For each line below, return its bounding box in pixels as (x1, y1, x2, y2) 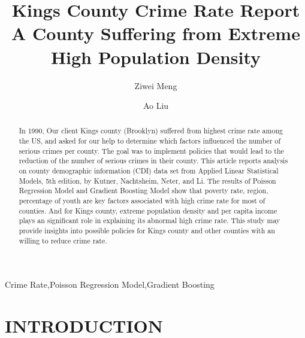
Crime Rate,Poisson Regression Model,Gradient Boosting (5, 278, 215, 291)
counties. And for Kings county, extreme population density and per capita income (19, 205, 277, 215)
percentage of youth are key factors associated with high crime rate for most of (19, 196, 265, 206)
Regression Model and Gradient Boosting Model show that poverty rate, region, (19, 185, 268, 196)
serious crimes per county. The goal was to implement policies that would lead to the (19, 145, 284, 156)
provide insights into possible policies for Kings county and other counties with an (19, 226, 275, 236)
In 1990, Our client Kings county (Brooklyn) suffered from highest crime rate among (19, 126, 283, 136)
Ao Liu (143, 99, 169, 112)
